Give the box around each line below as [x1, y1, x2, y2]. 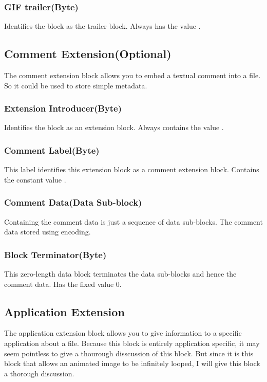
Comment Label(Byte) [4, 143, 100, 156]
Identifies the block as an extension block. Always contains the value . [4, 122, 224, 133]
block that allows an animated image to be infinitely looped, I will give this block [4, 358, 260, 369]
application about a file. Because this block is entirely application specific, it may [4, 338, 260, 349]
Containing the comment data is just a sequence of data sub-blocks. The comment [4, 216, 263, 227]
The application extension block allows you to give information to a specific [4, 328, 242, 338]
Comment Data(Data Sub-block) [4, 196, 142, 209]
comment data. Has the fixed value [4, 278, 114, 289]
